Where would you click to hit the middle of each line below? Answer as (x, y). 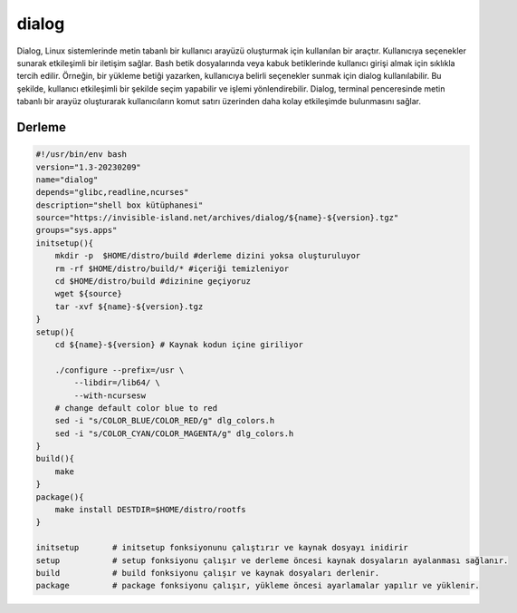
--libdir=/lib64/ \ (117, 383)
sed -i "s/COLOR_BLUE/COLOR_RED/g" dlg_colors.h (165, 421)
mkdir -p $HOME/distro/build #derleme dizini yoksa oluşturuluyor (208, 256)
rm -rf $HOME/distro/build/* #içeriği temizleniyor (172, 268)
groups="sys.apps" (77, 230)
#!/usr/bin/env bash (81, 155)
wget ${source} (88, 294)
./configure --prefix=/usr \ (120, 370)
